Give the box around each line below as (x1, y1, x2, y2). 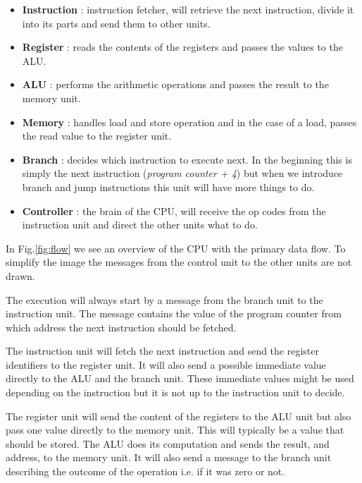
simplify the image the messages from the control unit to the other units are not (6, 255, 352, 269)
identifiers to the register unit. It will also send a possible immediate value (6, 357, 326, 372)
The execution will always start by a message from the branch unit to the (6, 292, 323, 307)
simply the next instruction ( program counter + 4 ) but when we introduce (22, 166, 343, 181)
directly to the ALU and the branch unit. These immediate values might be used (6, 371, 354, 386)
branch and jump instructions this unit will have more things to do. (22, 179, 315, 194)
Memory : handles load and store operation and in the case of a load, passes (22, 114, 357, 129)
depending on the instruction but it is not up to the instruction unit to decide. (6, 385, 345, 400)
